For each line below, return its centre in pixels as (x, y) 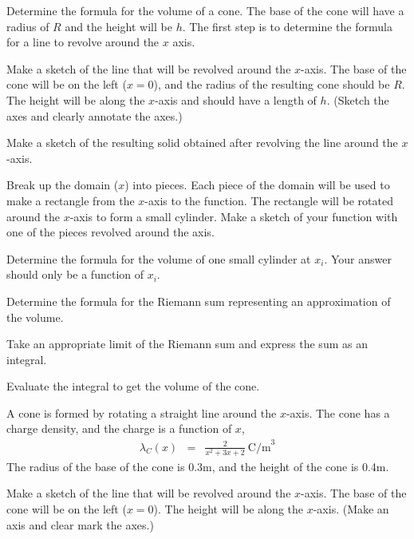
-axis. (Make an (351, 508)
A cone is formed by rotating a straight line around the (142, 412)
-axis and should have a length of (236, 99)
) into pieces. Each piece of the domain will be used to (257, 185)
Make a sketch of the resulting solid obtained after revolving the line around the (202, 143)
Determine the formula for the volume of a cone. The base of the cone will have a (205, 10)
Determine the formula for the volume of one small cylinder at (159, 258)
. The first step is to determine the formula (287, 26)
